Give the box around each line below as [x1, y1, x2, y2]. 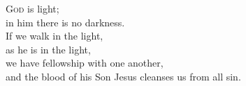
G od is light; [6, 1, 59, 15]
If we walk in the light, [6, 28, 103, 43]
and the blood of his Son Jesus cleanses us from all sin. [6, 69, 241, 83]
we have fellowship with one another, [6, 55, 164, 70]
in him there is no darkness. [6, 15, 125, 29]
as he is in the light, [6, 42, 91, 56]
